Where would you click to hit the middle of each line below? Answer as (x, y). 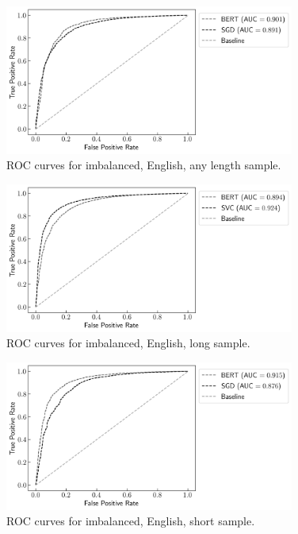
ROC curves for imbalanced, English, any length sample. (144, 165)
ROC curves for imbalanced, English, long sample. (128, 343)
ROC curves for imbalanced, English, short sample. (131, 521)
